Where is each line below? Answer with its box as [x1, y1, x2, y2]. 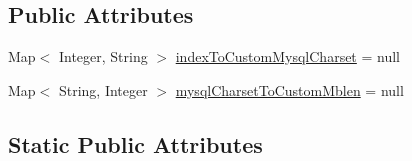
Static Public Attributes [8, 128, 263, 159]
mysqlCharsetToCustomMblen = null [175, 79, 404, 100]
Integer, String [58, 46, 148, 67]
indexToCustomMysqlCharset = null [175, 46, 401, 67]
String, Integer [58, 79, 148, 100]
